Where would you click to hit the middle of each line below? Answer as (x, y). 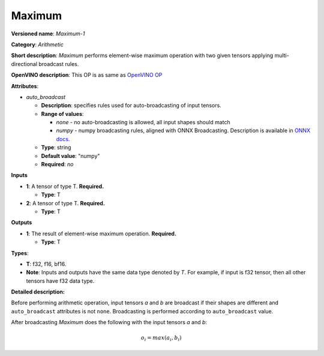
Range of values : (62, 113)
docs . (63, 139)
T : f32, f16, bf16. (46, 264)
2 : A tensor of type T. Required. (65, 203)
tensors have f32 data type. (60, 281)
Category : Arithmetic (37, 44)
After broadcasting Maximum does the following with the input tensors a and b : (109, 322)
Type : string (56, 148)
